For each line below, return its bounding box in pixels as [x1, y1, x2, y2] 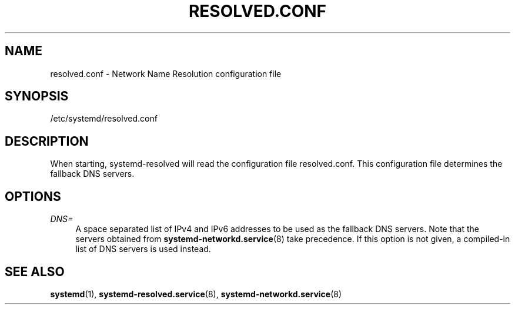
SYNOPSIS [5, 89, 69, 104]
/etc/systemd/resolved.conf [50, 113, 158, 124]
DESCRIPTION [5, 133, 89, 149]
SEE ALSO [5, 264, 65, 279]
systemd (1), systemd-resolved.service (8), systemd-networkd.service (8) [50, 288, 342, 299]
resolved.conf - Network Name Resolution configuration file [50, 68, 282, 79]
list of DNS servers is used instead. [75, 244, 211, 254]
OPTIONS [5, 189, 61, 204]
